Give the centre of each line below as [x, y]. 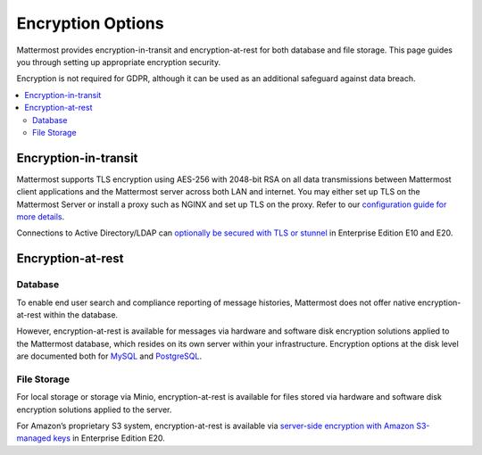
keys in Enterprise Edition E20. [109, 438]
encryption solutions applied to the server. [94, 409]
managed [34, 438]
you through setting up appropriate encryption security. [119, 62]
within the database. [81, 314]
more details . [41, 216]
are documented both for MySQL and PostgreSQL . [109, 356]
